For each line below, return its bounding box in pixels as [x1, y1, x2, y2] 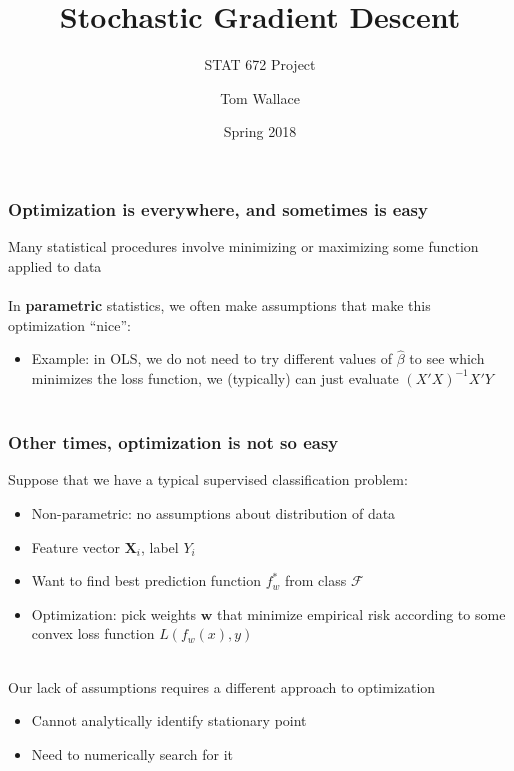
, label [140, 536, 179, 557]
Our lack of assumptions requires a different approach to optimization [8, 676, 436, 697]
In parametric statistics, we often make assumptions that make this [8, 294, 431, 315]
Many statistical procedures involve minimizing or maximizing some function [8, 236, 479, 257]
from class [285, 570, 347, 591]
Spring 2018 [223, 121, 297, 142]
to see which [409, 348, 485, 369]
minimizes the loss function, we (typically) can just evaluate [31, 367, 399, 388]
